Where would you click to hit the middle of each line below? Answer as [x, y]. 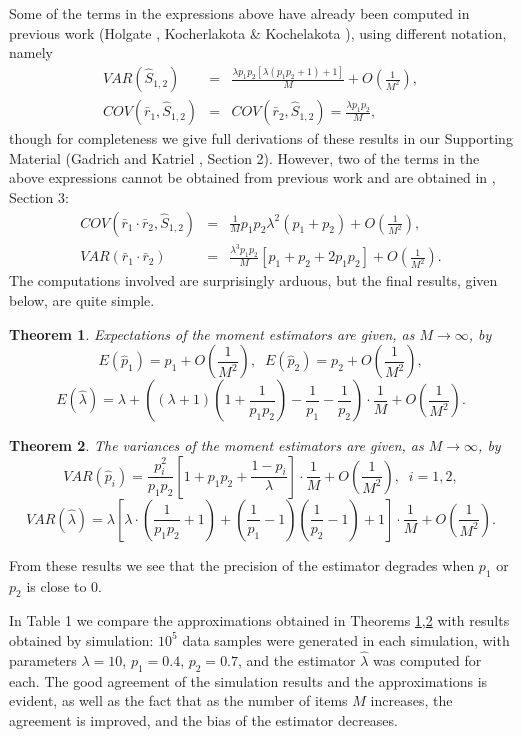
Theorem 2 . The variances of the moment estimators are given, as [216, 445]
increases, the [411, 700]
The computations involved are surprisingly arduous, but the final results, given [253, 280]
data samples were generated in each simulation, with [346, 639]
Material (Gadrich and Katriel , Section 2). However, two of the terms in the [244, 157]
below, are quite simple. [82, 300]
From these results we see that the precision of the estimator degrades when [242, 564]
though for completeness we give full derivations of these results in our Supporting [261, 138]
